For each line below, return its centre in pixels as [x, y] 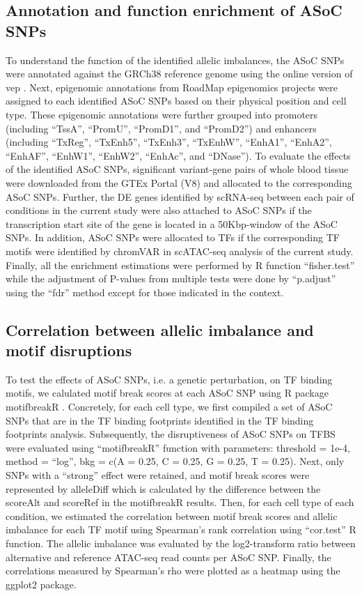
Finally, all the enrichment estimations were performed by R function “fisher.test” [180, 265]
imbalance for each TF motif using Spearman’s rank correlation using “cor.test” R [181, 529]
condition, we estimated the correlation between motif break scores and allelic [172, 515]
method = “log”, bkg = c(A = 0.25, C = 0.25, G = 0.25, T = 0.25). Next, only [175, 461]
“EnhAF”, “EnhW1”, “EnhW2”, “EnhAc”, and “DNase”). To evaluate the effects [178, 155]
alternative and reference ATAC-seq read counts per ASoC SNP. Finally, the [168, 557]
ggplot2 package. [41, 584]
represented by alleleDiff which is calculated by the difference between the [163, 488]
